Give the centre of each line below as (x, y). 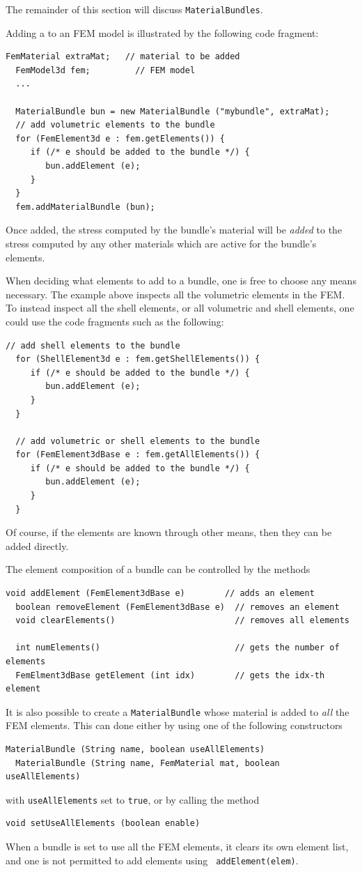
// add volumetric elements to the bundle (115, 125)
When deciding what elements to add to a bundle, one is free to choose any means (181, 281)
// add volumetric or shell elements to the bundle (138, 441)
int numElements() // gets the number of (178, 648)
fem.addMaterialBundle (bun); (85, 207)
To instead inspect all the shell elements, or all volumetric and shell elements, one (180, 308)
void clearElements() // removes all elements (182, 621)
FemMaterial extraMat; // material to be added (123, 57)
